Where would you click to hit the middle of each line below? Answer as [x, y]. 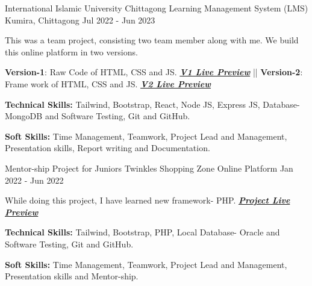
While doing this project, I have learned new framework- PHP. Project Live [148, 200]
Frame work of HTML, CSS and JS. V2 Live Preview [108, 83]
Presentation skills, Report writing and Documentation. [108, 148]
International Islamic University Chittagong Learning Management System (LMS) [157, 8]
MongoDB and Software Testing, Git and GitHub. [98, 116]
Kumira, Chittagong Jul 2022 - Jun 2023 [80, 20]
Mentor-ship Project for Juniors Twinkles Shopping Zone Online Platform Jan [149, 168]
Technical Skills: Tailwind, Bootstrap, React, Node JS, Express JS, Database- [152, 104]
